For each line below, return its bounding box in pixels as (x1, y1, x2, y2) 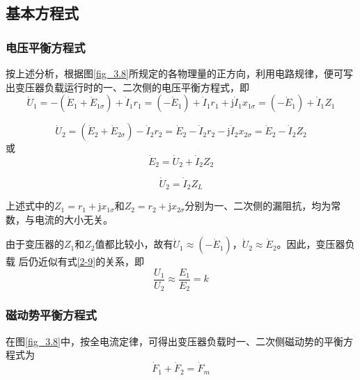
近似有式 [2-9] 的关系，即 (38, 254, 145, 269)
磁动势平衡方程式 (6, 306, 97, 324)
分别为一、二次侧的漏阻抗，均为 (185, 198, 331, 213)
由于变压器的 (6, 237, 64, 251)
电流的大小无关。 (34, 212, 113, 226)
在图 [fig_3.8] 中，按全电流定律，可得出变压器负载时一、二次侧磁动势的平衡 (6, 333, 343, 348)
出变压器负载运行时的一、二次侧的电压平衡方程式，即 (6, 79, 249, 94)
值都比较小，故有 (95, 237, 173, 251)
